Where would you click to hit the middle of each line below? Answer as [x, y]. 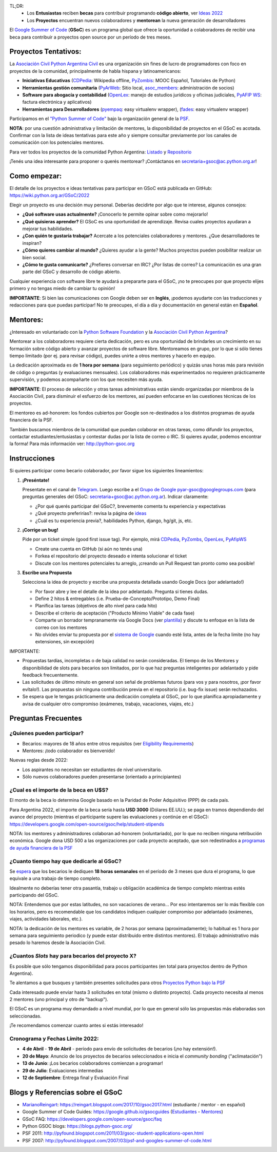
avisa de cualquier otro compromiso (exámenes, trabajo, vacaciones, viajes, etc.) [108, 704]
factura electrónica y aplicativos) [57, 102]
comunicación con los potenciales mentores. [57, 142]
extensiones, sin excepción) [65, 642]
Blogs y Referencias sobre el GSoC [66, 1092]
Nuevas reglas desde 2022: [39, 760]
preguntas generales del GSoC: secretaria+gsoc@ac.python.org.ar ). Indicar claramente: [115, 497]
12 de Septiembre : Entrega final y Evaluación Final [75, 1078]
